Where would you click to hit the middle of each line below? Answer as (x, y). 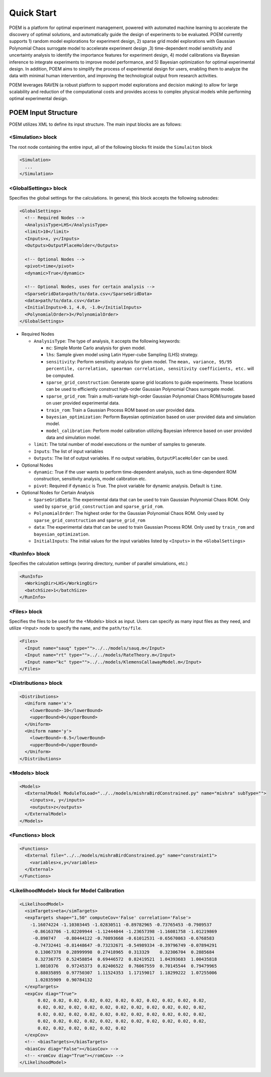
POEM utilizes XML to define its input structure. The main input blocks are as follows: (95, 124)
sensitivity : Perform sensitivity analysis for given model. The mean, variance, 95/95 (139, 362)
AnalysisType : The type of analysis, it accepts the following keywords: (107, 341)
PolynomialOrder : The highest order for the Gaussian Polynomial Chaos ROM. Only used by (129, 513)
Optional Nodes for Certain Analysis (58, 493)
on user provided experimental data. (83, 403)
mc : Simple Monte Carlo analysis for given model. (96, 348)
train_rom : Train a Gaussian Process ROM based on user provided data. (121, 410)
